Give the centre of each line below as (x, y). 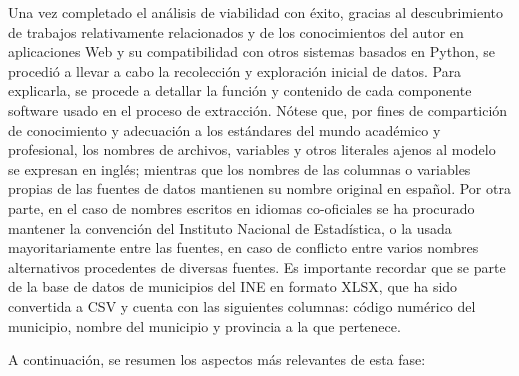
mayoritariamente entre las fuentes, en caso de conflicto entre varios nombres (243, 247)
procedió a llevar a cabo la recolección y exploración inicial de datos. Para (235, 70)
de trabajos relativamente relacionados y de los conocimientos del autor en (236, 31)
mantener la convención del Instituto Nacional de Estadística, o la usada (230, 227)
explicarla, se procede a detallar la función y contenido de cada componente (240, 90)
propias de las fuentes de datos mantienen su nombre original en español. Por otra (259, 188)
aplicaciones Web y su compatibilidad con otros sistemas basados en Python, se (252, 51)
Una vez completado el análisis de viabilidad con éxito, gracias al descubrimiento (256, 12)
